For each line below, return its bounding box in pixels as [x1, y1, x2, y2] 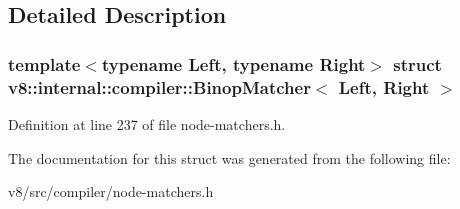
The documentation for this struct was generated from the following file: [8, 147, 451, 168]
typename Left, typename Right [101, 51, 366, 76]
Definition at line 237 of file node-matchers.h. [8, 113, 286, 134]
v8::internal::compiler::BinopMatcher [8, 74, 311, 99]
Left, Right [338, 74, 430, 99]
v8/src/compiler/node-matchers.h [8, 181, 214, 202]
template [8, 51, 81, 76]
